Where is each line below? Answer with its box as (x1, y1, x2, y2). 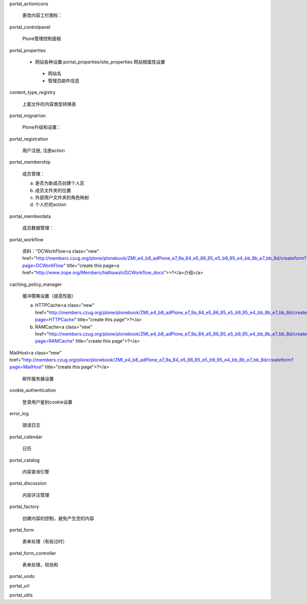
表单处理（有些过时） (22, 539, 68, 545)
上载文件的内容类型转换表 (22, 101, 76, 107)
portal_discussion (9, 480, 47, 486)
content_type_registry (9, 90, 56, 96)
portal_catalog (9, 457, 40, 463)
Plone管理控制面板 (22, 36, 61, 42)
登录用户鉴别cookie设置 (22, 399, 73, 405)
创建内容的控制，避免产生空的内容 (22, 515, 94, 521)
